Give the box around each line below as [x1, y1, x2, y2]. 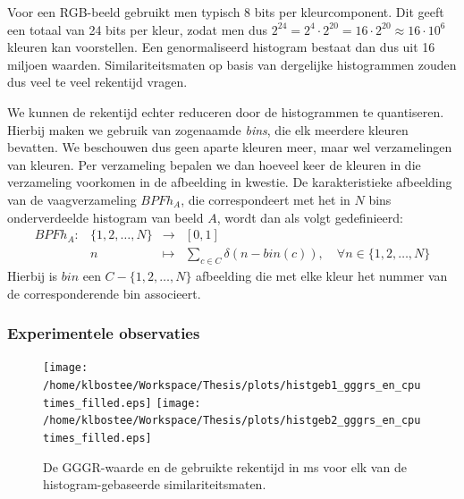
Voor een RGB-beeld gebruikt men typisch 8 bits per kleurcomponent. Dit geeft [7, 3, 444, 21]
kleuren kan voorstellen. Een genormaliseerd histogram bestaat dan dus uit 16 [7, 38, 435, 56]
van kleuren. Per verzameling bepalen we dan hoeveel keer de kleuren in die [7, 155, 421, 173]
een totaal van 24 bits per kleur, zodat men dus [7, 20, 268, 38]
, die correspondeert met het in [181, 190, 350, 208]
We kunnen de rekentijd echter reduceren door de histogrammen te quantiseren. [7, 102, 444, 121]
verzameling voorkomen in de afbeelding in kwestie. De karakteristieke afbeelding [7, 173, 452, 191]
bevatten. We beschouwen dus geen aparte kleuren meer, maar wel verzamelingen [7, 138, 452, 156]
